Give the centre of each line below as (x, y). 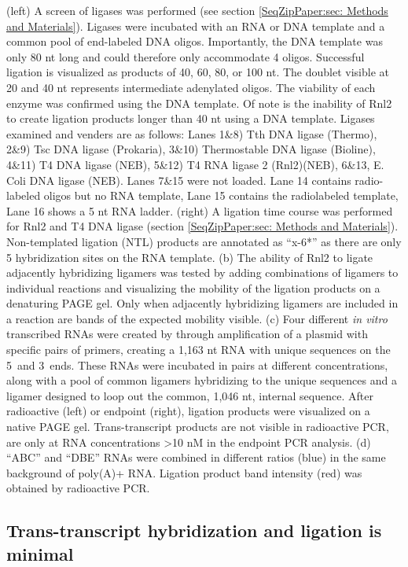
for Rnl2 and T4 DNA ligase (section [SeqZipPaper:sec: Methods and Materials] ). (202, 226)
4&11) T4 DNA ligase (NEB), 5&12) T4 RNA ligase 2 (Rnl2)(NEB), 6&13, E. (195, 164)
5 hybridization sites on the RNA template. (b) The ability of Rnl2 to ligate (190, 257)
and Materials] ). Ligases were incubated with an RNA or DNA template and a (196, 26)
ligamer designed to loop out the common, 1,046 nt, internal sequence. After (190, 395)
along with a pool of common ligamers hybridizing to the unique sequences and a (202, 380)
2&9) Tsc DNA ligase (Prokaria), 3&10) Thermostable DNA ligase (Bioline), (191, 149)
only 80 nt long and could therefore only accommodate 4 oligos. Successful (186, 56)
